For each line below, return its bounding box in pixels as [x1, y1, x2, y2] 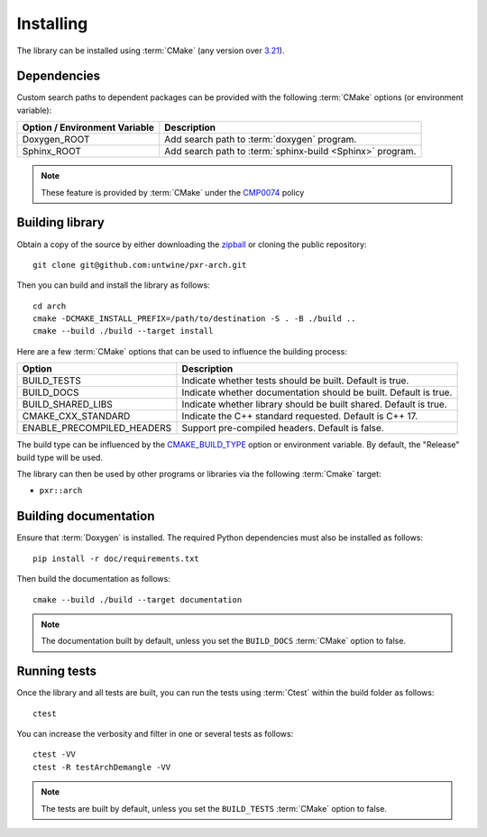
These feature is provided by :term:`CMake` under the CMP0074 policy [41, 187, 305, 198]
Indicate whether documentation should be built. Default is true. [181, 386, 453, 399]
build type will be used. [16, 452, 104, 463]
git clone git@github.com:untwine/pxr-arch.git [32, 260, 247, 270]
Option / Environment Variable [22, 122, 155, 134]
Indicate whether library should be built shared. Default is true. [181, 398, 447, 410]
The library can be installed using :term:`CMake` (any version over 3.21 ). [16, 45, 285, 56]
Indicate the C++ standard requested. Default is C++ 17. [181, 410, 418, 423]
